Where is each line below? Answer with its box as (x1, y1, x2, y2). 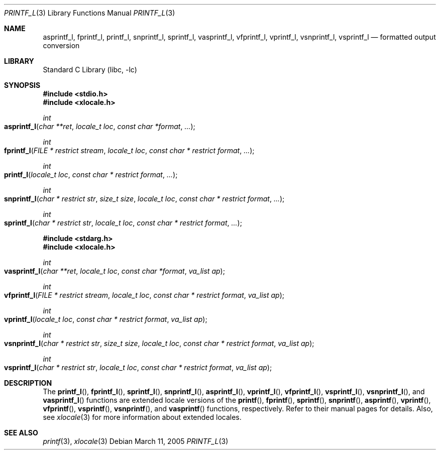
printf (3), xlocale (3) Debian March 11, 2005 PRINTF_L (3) (43, 437, 229, 445)
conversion (43, 41, 80, 50)
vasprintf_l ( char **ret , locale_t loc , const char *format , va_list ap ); (4, 267, 225, 275)
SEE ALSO (4, 428, 38, 437)
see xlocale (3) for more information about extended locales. (43, 413, 242, 421)
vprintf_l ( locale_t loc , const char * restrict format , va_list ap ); (4, 315, 207, 323)
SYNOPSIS (4, 81, 41, 89)
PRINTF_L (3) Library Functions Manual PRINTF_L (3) (4, 9, 175, 17)
